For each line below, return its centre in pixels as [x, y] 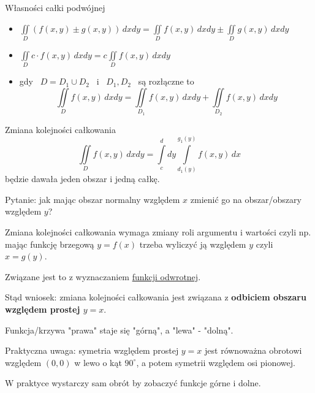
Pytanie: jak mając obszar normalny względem [93, 199]
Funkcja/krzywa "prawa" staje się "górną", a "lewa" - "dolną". [119, 330]
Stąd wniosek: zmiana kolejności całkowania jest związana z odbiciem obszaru [156, 297]
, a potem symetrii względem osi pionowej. [216, 362]
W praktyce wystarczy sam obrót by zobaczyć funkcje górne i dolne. [133, 383]
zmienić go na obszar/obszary [246, 199]
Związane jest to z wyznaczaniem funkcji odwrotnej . [103, 276]
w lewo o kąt [98, 362]
